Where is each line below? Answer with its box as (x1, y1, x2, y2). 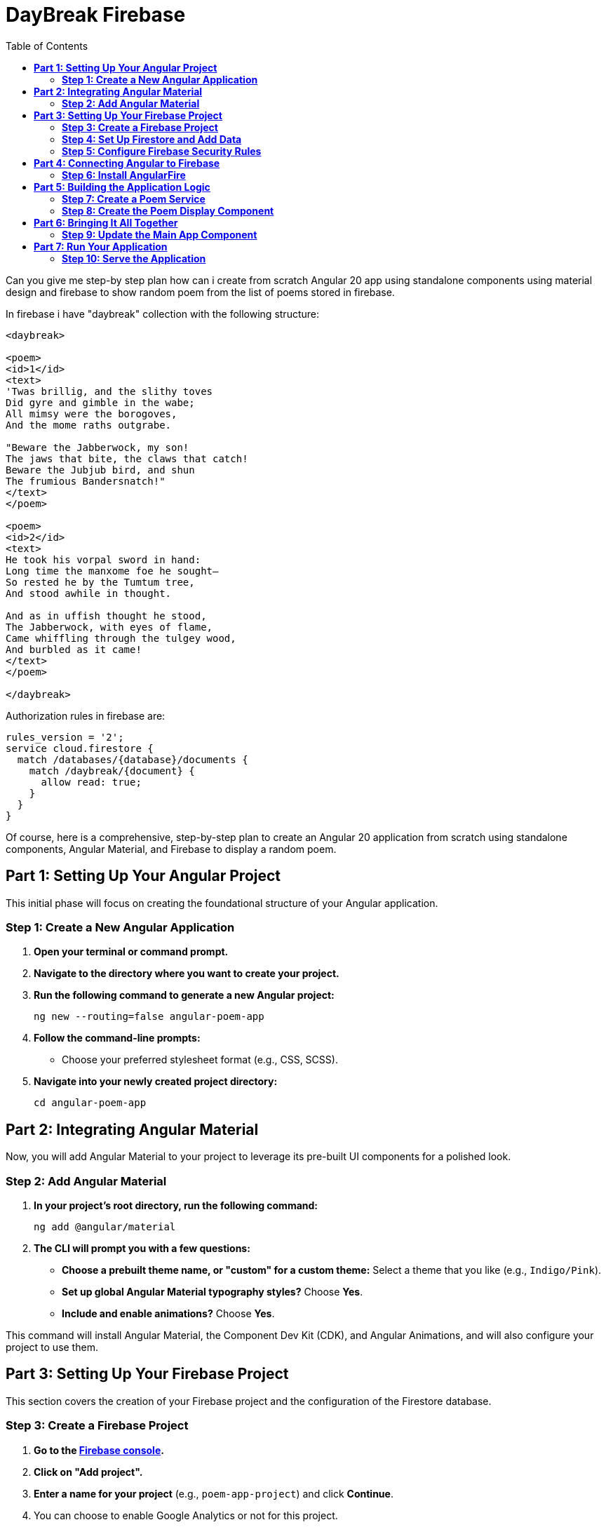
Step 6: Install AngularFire (62, 168, 186, 181)
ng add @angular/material (34, 1220, 176, 1232)
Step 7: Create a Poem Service (62, 192, 206, 205)
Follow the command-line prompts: (34, 1032, 201, 1044)
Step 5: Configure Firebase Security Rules (62, 144, 262, 157)
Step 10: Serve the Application (62, 252, 206, 264)
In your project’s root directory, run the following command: (34, 1199, 318, 1211)
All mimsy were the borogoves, (6, 408, 177, 419)
